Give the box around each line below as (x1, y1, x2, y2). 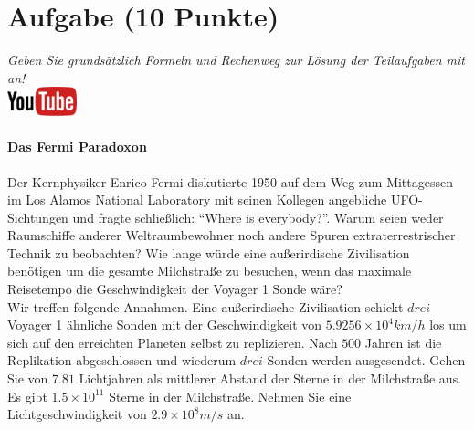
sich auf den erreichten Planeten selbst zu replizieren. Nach (7, 332, 338, 351)
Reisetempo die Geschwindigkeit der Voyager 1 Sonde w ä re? (7, 279, 342, 299)
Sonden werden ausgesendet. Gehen (267, 351, 466, 370)
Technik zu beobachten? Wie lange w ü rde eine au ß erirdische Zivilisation (7, 243, 410, 262)
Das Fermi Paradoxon (7, 137, 147, 156)
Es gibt (7, 386, 47, 405)
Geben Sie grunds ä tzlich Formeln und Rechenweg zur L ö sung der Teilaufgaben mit (7, 50, 465, 69)
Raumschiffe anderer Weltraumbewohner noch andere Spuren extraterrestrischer (7, 225, 456, 245)
